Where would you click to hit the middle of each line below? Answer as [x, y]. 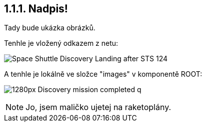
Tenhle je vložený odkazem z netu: [61, 43]
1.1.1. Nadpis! [36, 9]
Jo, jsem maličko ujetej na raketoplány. [98, 107]
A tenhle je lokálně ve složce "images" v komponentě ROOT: [103, 74]
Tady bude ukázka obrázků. [50, 28]
